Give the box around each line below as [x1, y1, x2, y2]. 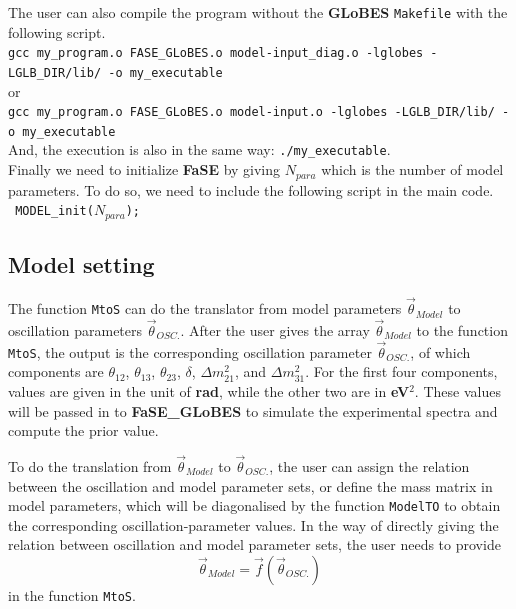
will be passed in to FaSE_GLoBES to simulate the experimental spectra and [8, 400, 498, 421]
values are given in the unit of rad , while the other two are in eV [8, 380, 410, 401]
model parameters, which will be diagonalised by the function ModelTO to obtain [8, 495, 501, 516]
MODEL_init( [15, 204, 94, 219]
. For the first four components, [305, 361, 498, 382]
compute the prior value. [8, 420, 159, 441]
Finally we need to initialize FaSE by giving [8, 159, 281, 180]
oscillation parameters [8, 319, 143, 340]
